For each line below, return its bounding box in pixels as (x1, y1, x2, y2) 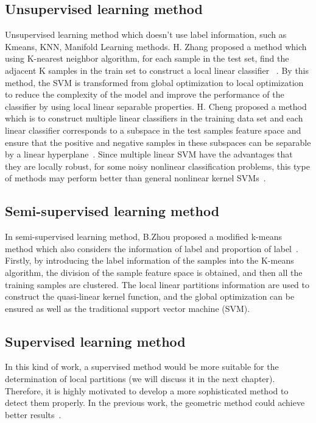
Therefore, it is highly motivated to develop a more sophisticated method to (5, 384, 289, 397)
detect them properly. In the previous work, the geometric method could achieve (5, 396, 305, 409)
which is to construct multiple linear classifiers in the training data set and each (5, 112, 303, 125)
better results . (5, 408, 61, 421)
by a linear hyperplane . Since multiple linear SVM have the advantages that (5, 148, 293, 161)
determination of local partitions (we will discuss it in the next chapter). (5, 372, 275, 385)
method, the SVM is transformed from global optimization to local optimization (5, 76, 304, 89)
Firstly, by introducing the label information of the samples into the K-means (5, 254, 294, 267)
